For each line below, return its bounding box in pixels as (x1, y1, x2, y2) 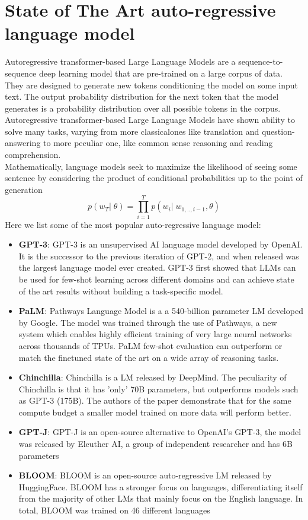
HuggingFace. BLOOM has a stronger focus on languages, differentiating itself (18, 480, 303, 493)
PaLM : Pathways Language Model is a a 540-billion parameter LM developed (18, 305, 303, 317)
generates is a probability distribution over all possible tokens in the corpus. (5, 102, 281, 114)
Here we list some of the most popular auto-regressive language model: (5, 218, 261, 230)
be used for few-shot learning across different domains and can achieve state (18, 272, 294, 285)
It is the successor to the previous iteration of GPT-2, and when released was (18, 249, 299, 262)
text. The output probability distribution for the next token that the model (5, 90, 279, 103)
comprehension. (5, 148, 61, 161)
